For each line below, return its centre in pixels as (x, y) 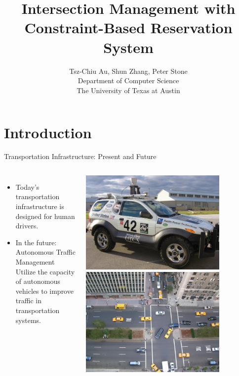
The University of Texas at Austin (128, 90)
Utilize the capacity (45, 271)
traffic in (28, 300)
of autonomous (38, 281)
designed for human (45, 216)
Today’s (27, 187)
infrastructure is (40, 206)
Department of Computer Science (128, 81)
